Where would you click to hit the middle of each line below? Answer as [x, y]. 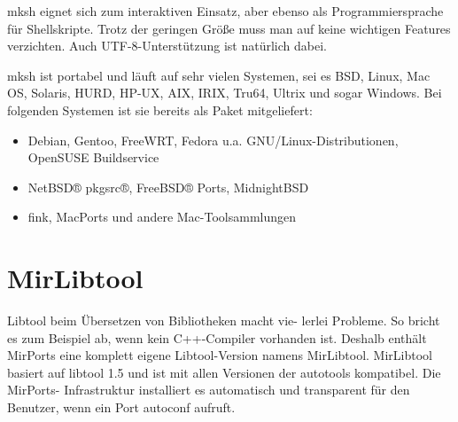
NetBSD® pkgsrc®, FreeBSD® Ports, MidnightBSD [168, 187]
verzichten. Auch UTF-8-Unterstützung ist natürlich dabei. [167, 46]
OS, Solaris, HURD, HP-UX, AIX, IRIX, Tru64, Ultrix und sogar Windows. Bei [225, 93]
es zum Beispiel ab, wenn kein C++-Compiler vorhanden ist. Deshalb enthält [217, 337]
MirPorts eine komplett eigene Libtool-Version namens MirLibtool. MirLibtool [220, 355]
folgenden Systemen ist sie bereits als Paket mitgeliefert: [160, 109]
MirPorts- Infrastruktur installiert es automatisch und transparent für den [209, 390]
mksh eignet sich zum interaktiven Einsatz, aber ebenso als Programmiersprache [225, 11]
